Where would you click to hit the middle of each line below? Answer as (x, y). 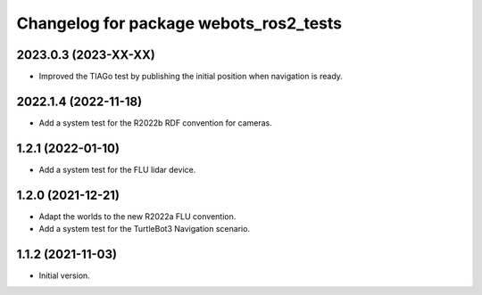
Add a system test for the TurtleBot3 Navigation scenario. (144, 229)
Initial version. (65, 275)
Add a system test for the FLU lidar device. (117, 169)
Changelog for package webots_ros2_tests (179, 23)
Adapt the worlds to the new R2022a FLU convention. (137, 216)
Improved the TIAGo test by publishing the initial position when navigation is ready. (191, 77)
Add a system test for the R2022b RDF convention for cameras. (155, 123)
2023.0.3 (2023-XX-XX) (86, 55)
